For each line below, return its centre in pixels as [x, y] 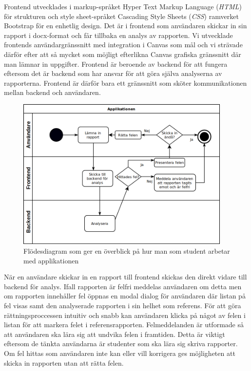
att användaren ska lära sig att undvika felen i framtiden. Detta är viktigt [115, 334]
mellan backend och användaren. [52, 92]
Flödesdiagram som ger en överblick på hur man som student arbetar [127, 251]
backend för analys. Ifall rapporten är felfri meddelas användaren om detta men [123, 286]
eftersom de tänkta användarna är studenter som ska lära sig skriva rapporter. [121, 343]
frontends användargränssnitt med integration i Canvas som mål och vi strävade [123, 45]
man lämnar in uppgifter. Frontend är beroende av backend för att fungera [116, 64]
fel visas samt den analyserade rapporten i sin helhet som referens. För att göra [123, 306]
